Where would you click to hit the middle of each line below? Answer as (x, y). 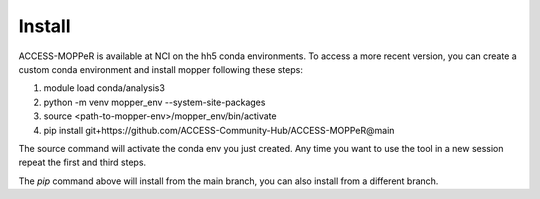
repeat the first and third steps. (82, 162)
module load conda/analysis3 (104, 88)
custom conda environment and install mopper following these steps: (161, 69)
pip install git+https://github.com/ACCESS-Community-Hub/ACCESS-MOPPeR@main (219, 130)
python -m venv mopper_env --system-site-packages (154, 102)
